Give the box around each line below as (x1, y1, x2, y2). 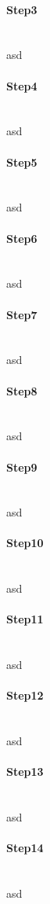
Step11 (6, 611, 44, 627)
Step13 (6, 763, 44, 780)
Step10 (6, 535, 44, 551)
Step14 (6, 840, 44, 856)
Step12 (6, 687, 44, 704)
